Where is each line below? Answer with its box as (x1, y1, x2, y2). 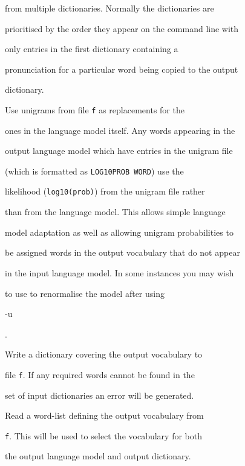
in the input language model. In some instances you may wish (5, 266, 234, 279)
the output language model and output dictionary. (5, 450, 191, 462)
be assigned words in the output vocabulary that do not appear (5, 246, 240, 259)
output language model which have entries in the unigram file (5, 144, 233, 157)
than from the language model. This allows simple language (5, 205, 226, 218)
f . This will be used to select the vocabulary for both (5, 429, 202, 442)
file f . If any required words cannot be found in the (5, 368, 195, 381)
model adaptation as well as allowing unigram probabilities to (5, 225, 234, 238)
